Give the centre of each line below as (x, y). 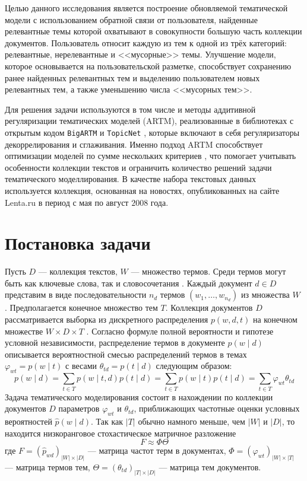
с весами (81, 366)
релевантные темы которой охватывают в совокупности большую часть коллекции (153, 31)
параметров (79, 408)
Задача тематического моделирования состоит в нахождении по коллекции (139, 396)
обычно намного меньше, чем (192, 421)
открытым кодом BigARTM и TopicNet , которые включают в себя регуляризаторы (152, 132)
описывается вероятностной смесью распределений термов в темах (126, 354)
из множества (265, 294)
